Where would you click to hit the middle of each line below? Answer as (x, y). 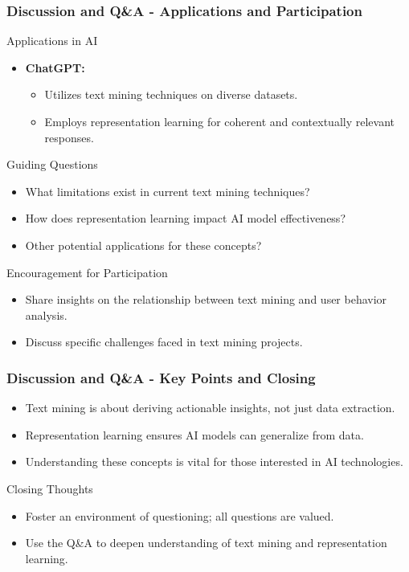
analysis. (46, 315)
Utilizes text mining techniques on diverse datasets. (171, 94)
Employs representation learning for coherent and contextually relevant (219, 121)
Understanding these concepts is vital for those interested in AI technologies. (214, 462)
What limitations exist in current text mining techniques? (168, 191)
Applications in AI (52, 41)
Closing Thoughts (50, 488)
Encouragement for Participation (87, 272)
